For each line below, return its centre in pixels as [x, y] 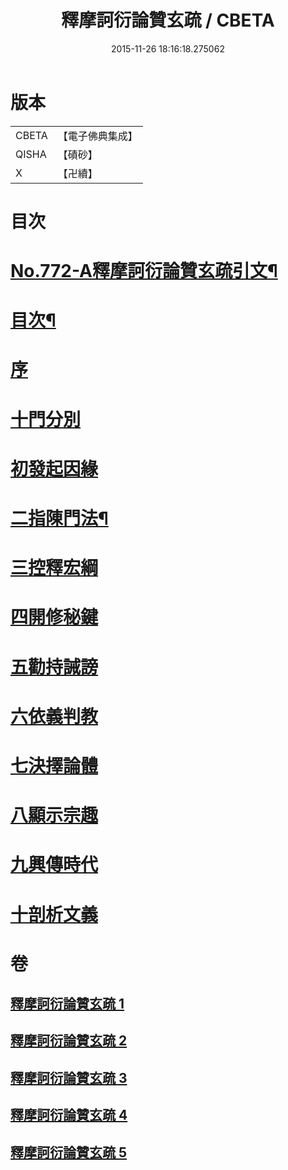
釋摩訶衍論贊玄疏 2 [69, 1041]
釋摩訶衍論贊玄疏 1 [67, 1004]
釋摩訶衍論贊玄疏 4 [69, 1115]
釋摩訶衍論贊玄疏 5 [69, 1152]
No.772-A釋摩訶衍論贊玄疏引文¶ [144, 271]
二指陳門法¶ [59, 518]
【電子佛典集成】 [97, 136]
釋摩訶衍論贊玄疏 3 [69, 1077]
